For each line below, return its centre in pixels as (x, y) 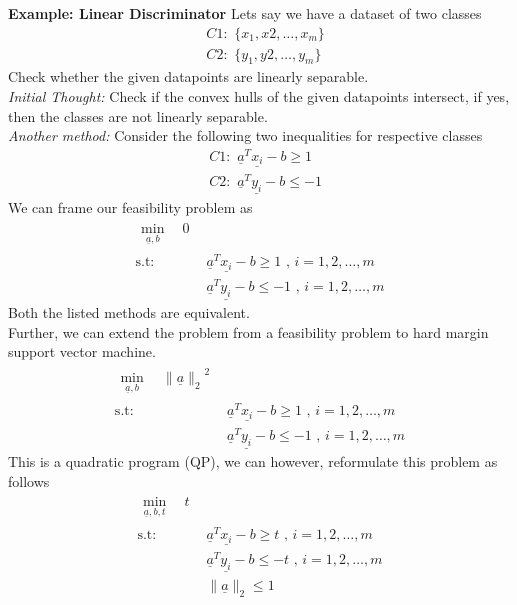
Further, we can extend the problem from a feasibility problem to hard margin (248, 331)
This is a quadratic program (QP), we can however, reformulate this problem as (253, 461)
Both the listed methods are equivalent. (129, 312)
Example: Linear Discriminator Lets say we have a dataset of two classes (245, 13)
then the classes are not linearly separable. (138, 115)
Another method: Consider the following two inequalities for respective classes (245, 135)
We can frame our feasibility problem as (130, 206)
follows (29, 480)
